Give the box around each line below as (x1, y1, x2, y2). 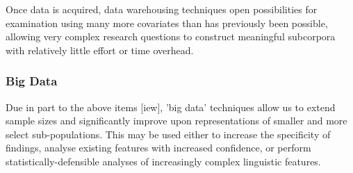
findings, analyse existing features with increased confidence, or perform (6, 140, 311, 155)
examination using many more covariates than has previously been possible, (6, 15, 328, 30)
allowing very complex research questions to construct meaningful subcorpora (6, 29, 336, 44)
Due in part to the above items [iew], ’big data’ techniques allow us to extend (6, 99, 336, 114)
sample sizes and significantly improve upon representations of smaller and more (6, 113, 347, 128)
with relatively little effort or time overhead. (6, 42, 194, 57)
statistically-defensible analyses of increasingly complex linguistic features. (6, 154, 321, 168)
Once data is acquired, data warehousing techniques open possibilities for (6, 2, 318, 16)
